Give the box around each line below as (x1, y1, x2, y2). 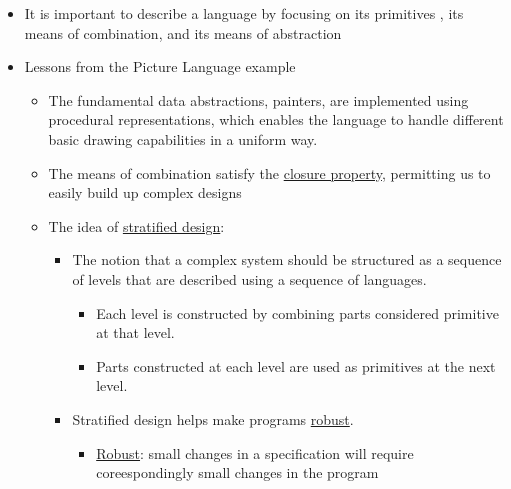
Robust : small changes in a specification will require (96, 442, 414, 463)
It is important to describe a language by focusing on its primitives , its (24, 3, 464, 23)
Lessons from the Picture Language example (24, 56, 296, 77)
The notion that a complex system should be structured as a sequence (72, 249, 502, 270)
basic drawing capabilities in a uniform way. (48, 128, 318, 149)
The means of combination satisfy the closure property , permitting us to (48, 162, 491, 183)
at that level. (96, 322, 175, 343)
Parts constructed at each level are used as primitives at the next (96, 355, 496, 376)
